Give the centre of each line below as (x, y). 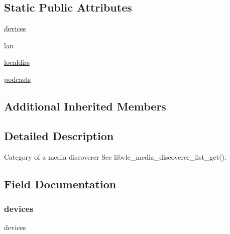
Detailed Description (59, 135)
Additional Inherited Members (85, 106)
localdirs (17, 62)
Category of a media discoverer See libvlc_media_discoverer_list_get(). (115, 156)
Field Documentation (60, 184)
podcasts (18, 79)
